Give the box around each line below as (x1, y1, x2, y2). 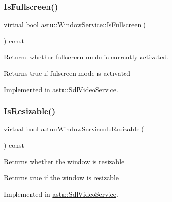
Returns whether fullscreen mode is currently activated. (4, 52, 169, 62)
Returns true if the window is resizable (4, 173, 119, 183)
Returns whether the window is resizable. (4, 156, 126, 166)
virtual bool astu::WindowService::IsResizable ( (4, 124, 144, 134)
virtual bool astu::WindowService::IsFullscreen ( (4, 19, 146, 29)
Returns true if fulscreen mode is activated (4, 68, 131, 78)
